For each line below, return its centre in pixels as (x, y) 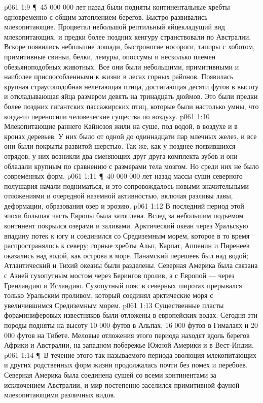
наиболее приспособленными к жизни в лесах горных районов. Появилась (119, 76)
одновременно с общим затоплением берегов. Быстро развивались (106, 16)
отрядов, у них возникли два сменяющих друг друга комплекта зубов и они (121, 156)
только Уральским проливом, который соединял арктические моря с (109, 295)
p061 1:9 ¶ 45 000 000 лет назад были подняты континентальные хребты (117, 7)
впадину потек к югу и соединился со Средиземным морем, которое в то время (127, 235)
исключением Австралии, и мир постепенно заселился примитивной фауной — (126, 384)
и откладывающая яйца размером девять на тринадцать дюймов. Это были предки (131, 96)
